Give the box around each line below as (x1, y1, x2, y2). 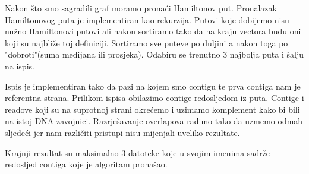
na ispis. (5, 59, 34, 72)
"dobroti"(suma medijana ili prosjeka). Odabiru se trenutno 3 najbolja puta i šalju (5, 48, 304, 61)
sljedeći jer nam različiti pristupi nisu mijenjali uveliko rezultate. (5, 126, 240, 138)
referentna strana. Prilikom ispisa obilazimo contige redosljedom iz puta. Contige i (5, 91, 304, 104)
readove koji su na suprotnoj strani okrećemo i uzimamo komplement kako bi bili (5, 103, 300, 115)
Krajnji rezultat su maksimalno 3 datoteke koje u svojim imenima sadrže (5, 146, 270, 159)
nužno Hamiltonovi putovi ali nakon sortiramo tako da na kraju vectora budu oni (5, 25, 301, 37)
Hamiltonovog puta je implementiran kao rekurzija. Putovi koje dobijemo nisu (5, 13, 289, 26)
